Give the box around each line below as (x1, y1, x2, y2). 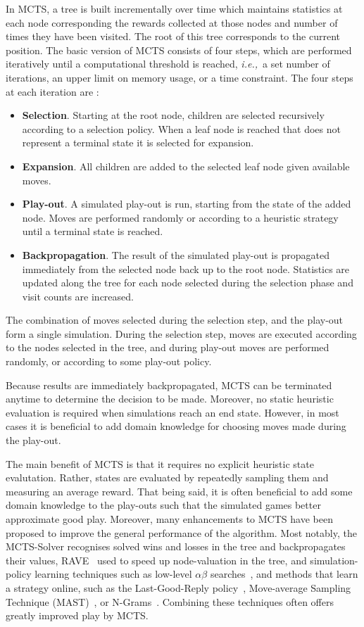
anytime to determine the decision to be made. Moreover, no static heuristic (6, 391, 334, 406)
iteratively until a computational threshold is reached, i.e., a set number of (6, 56, 330, 71)
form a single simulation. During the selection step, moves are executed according (6, 326, 357, 341)
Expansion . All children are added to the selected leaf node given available (22, 158, 350, 173)
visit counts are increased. (22, 289, 134, 303)
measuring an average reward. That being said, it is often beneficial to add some (6, 483, 353, 498)
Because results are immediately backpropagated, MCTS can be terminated (6, 377, 332, 392)
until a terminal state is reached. (22, 224, 163, 239)
